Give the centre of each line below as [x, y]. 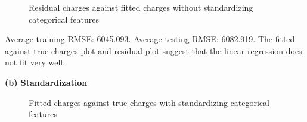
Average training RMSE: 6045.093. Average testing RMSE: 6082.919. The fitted [150, 39]
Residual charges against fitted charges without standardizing [141, 7]
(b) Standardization [46, 82]
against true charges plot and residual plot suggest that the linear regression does [153, 50]
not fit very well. [35, 62]
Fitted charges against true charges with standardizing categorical [149, 102]
